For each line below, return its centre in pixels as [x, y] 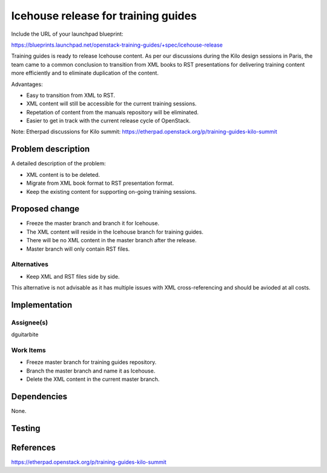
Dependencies [39, 397]
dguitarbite [25, 335]
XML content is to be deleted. [63, 174]
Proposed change [45, 209]
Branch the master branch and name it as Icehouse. [91, 371]
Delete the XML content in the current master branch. [93, 379]
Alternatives [30, 265]
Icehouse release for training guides [104, 16]
